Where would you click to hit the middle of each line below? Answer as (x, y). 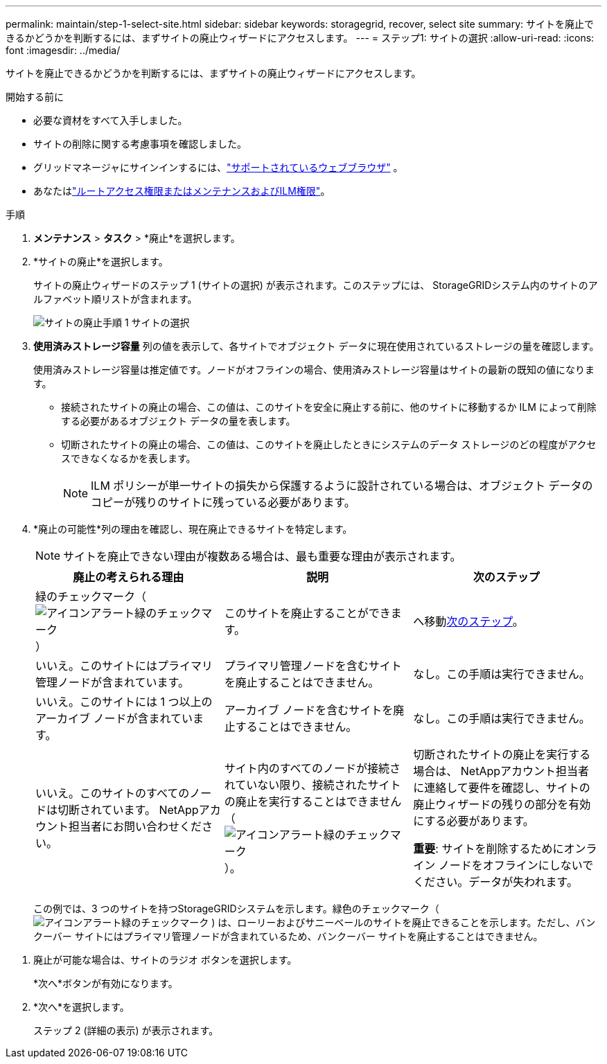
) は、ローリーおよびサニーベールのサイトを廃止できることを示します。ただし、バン (404, 922)
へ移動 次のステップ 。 (468, 621)
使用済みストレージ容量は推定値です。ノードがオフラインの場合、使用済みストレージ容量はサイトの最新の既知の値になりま (314, 370)
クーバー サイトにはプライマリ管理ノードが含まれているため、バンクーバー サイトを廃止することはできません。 (288, 936)
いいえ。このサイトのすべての (113, 793)
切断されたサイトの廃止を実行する (502, 754)
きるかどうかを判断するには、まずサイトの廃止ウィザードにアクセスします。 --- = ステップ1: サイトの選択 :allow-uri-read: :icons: (300, 38)
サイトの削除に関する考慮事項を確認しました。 (140, 144)
